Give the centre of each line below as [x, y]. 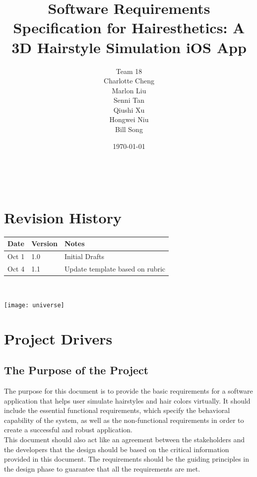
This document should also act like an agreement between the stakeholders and [124, 440]
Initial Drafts [84, 256]
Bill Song [129, 129]
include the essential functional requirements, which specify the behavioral [117, 410]
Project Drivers [58, 338]
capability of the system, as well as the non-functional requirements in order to [124, 420]
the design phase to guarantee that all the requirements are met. [102, 468]
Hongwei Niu [129, 119]
